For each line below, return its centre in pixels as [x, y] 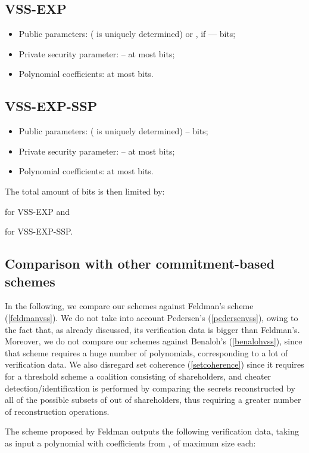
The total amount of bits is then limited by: [85, 191]
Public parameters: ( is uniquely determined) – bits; [113, 131]
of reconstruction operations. [57, 411]
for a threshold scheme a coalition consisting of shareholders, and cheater [138, 376]
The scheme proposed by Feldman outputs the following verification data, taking [152, 431]
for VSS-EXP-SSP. [39, 231]
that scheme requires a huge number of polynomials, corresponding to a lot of [146, 352]
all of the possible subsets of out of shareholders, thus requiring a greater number [153, 400]
